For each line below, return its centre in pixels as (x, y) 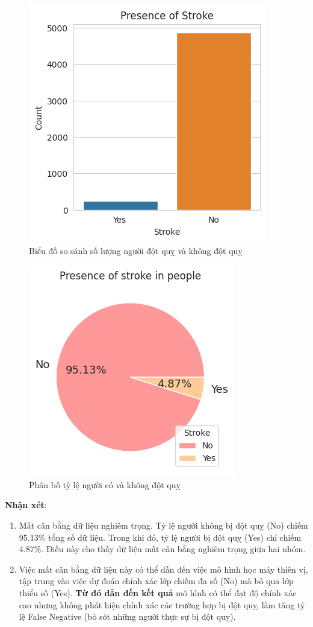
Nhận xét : (26, 505)
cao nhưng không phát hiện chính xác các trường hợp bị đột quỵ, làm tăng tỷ (162, 604)
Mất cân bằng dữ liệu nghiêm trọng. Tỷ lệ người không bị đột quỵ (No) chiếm (163, 525)
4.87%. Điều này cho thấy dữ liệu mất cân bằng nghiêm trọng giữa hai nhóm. (162, 549)
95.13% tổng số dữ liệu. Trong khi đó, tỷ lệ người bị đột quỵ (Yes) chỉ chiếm (160, 537)
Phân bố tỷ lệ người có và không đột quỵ (105, 484)
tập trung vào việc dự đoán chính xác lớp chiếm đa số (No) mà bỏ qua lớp (156, 581)
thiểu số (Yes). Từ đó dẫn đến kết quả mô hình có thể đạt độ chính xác (158, 592)
